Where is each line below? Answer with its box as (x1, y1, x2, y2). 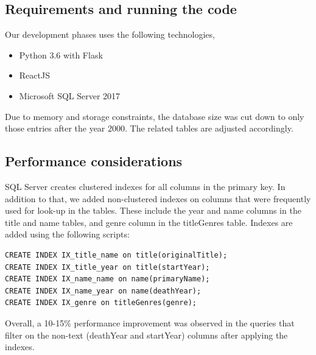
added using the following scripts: (5, 228, 130, 241)
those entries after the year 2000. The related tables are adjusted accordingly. (5, 122, 293, 135)
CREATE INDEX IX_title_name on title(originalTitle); (5, 250, 228, 259)
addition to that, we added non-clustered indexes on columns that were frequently (5, 192, 311, 205)
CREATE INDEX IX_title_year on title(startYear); (5, 262, 210, 272)
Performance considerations (5, 152, 183, 170)
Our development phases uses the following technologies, (5, 28, 215, 41)
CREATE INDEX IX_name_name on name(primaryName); (5, 275, 210, 284)
